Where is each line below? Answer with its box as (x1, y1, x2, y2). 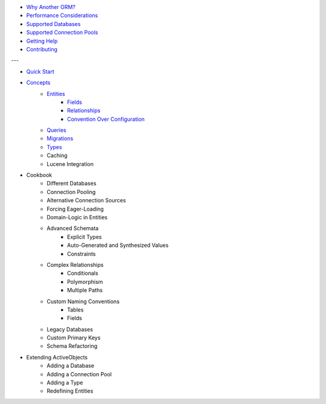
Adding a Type (46, 379, 83, 386)
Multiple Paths (67, 287, 103, 294)
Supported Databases (26, 20, 81, 27)
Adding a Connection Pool (46, 370, 112, 377)
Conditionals (67, 269, 99, 277)
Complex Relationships (46, 261, 104, 268)
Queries (46, 127, 66, 134)
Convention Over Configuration (67, 115, 145, 123)
